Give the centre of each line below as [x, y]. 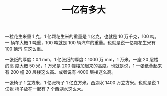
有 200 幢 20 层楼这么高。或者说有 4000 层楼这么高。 [61, 72]
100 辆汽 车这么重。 [25, 49]
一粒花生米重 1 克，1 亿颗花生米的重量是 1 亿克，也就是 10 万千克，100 [77, 37]
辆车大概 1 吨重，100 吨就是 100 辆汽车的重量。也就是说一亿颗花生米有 [83, 43]
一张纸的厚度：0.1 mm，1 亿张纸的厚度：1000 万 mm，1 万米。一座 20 [77, 60]
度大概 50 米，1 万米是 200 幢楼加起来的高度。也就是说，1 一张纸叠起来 [88, 66]
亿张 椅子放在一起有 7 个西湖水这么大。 [45, 89]
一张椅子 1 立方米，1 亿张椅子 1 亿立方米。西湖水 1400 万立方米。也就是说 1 [82, 83]
